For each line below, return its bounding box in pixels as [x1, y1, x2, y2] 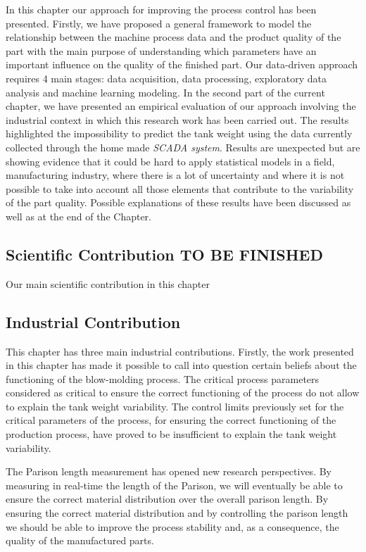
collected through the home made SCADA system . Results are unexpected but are [6, 139, 360, 154]
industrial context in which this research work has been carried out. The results [6, 112, 349, 127]
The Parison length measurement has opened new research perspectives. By [6, 464, 332, 479]
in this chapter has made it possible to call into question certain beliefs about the [6, 358, 357, 372]
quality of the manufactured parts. [6, 533, 154, 548]
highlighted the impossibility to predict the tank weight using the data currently [6, 126, 353, 141]
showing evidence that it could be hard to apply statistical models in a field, [6, 153, 335, 168]
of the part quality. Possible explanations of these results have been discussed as [6, 195, 351, 210]
